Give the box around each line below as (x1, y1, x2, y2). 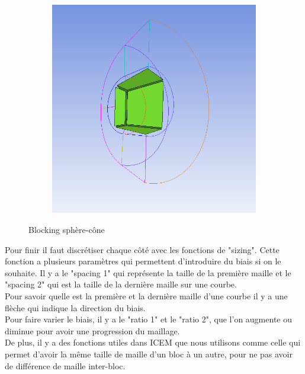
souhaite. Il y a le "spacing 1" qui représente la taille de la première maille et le (5, 266, 291, 279)
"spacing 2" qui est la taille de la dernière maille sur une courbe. (5, 278, 237, 290)
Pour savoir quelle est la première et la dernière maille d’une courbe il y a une (5, 289, 288, 302)
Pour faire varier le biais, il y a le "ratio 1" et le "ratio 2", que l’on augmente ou (5, 313, 292, 325)
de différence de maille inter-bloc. (5, 359, 126, 372)
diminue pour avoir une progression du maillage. (5, 324, 180, 337)
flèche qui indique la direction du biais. (5, 301, 146, 314)
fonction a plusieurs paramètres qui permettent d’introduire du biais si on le (5, 255, 281, 267)
